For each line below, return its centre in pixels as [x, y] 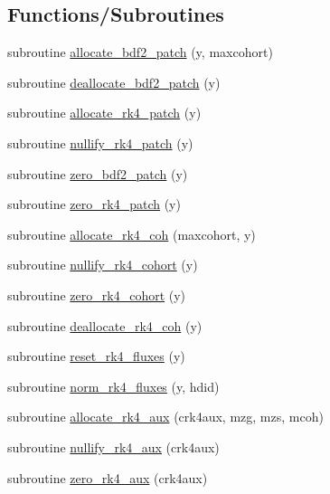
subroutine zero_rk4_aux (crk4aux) [108, 477]
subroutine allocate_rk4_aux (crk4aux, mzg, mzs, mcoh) [165, 417]
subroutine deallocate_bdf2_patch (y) [114, 82]
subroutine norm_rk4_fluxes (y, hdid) [113, 386]
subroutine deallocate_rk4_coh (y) [105, 325]
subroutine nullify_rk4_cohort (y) [103, 265]
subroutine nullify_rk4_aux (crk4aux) [113, 446]
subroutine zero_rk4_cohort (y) [97, 294]
